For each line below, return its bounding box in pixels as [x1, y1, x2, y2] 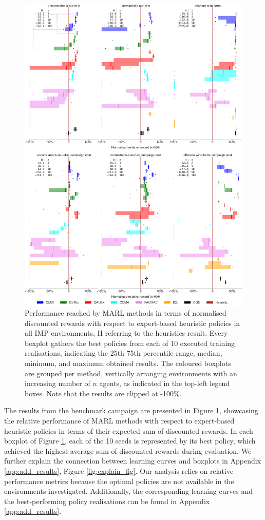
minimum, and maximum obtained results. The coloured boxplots [25, 358, 231, 369]
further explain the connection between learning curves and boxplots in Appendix [4, 455, 261, 466]
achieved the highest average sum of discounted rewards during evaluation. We [4, 445, 252, 456]
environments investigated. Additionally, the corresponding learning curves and [4, 486, 253, 496]
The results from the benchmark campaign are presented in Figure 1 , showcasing [4, 405, 258, 416]
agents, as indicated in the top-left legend [99, 378, 230, 389]
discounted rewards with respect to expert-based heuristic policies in [25, 317, 240, 328]
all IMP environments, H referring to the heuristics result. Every [25, 328, 228, 338]
